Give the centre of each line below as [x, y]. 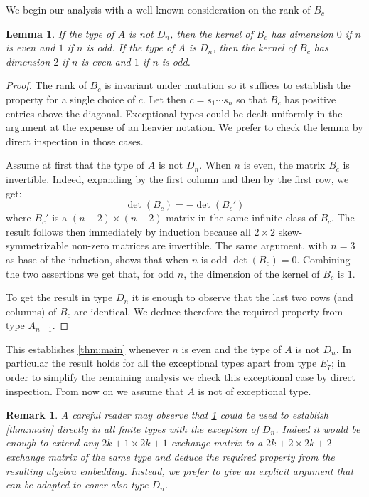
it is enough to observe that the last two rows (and [242, 297]
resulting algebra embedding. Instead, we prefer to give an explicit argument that [180, 470]
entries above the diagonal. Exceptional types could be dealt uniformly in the [174, 113]
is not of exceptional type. [255, 391]
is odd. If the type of [130, 47]
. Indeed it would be [318, 428]
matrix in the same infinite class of [241, 218]
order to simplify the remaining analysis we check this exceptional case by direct [181, 377]
